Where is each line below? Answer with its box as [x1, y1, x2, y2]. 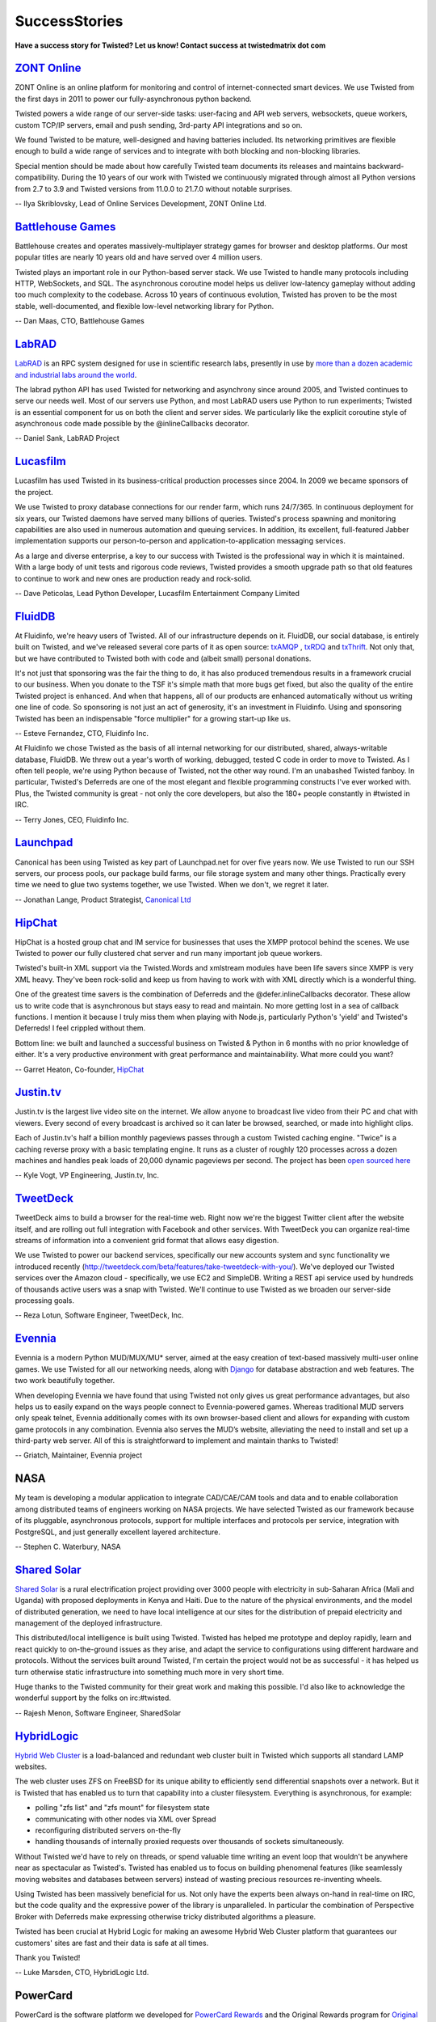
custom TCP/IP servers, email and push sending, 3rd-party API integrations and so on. [15, 120, 303, 129]
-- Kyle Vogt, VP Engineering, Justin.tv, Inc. [15, 1170, 160, 1180]
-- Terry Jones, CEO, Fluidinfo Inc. [15, 814, 129, 824]
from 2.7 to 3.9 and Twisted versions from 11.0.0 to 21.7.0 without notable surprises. [15, 184, 292, 193]
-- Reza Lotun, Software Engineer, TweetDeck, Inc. [15, 1310, 184, 1320]
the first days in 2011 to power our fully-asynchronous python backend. [15, 94, 252, 104]
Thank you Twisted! [15, 1952, 81, 1962]
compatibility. [15, 172, 61, 182]
